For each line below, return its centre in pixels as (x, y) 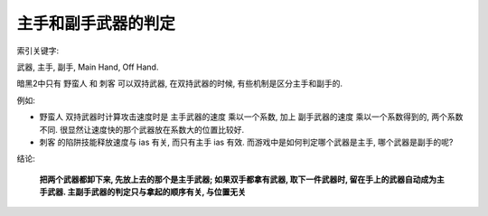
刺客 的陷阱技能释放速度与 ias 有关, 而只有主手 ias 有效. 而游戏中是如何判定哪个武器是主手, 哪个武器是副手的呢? (246, 142)
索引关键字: (38, 51)
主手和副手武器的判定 (96, 23)
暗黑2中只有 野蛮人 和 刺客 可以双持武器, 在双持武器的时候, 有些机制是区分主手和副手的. (180, 84)
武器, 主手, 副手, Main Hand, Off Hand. (88, 67)
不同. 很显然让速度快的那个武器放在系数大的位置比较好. (142, 129)
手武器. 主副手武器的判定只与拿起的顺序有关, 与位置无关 (143, 192)
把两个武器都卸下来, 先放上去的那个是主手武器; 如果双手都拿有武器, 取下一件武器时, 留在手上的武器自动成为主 (242, 179)
